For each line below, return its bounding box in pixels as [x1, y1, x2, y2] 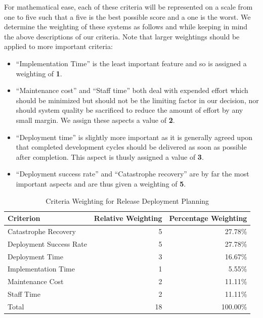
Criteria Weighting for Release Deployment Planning [46, 195, 209, 206]
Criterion [8, 213, 40, 223]
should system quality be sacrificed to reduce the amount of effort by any [16, 105, 243, 115]
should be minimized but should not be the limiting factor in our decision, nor [16, 95, 259, 105]
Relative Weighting [94, 213, 162, 223]
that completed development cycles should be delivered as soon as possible [16, 142, 247, 152]
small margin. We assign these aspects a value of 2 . [16, 114, 175, 125]
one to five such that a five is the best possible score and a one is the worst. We [4, 11, 251, 22]
